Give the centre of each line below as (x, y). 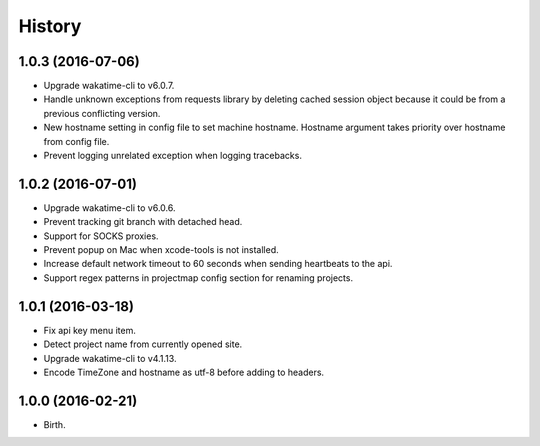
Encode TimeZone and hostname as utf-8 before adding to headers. (184, 372)
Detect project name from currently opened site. (143, 344)
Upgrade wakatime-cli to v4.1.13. (110, 358)
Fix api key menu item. (90, 330)
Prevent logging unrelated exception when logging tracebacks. (172, 156)
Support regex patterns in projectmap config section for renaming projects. (198, 277)
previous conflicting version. (102, 113)
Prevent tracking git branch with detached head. (143, 222)
